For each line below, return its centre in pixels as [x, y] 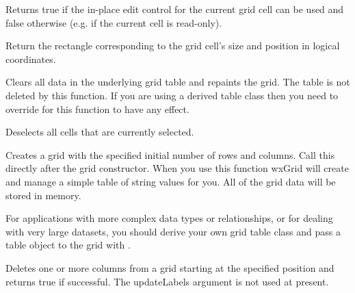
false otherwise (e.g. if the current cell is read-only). [114, 22]
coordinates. [31, 59]
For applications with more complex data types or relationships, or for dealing [169, 218]
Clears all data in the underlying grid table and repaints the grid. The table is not [178, 82]
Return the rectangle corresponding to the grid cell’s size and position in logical [173, 46]
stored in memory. [43, 195]
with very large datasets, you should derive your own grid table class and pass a [173, 231]
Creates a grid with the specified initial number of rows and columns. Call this [170, 154]
